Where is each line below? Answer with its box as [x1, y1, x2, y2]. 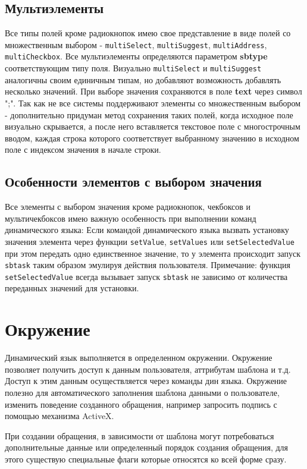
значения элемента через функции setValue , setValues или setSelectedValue [5, 235, 295, 247]
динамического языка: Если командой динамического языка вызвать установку [5, 224, 289, 236]
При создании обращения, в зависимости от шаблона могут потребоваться [5, 429, 274, 442]
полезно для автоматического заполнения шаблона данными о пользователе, [5, 386, 280, 398]
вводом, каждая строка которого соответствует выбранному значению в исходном [5, 131, 299, 144]
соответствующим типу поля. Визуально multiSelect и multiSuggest [5, 62, 262, 74]
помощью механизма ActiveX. [5, 410, 114, 422]
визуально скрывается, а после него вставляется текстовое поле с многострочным [5, 120, 300, 133]
